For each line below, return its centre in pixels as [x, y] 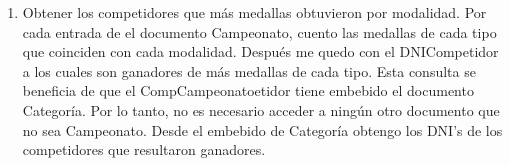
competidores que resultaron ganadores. [144, 149]
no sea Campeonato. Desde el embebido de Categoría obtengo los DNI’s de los [262, 129]
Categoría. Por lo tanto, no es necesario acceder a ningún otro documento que [261, 109]
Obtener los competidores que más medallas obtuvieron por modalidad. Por [254, 12]
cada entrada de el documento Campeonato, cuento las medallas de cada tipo [259, 31]
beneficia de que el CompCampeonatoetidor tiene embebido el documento [248, 90]
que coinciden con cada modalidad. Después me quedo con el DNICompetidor [260, 51]
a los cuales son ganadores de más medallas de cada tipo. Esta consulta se [249, 70]
